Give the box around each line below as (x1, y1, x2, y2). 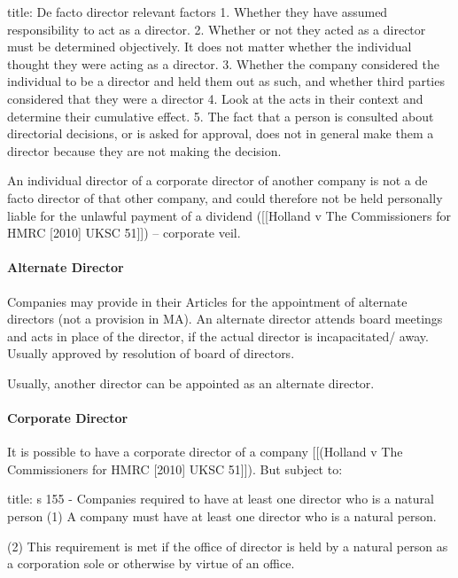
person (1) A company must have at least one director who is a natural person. (7, 507, 437, 526)
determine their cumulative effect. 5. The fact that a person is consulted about (7, 106, 434, 125)
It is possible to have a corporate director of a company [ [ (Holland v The (7, 442, 403, 461)
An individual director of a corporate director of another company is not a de (7, 171, 428, 190)
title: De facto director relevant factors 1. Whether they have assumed (7, 3, 388, 20)
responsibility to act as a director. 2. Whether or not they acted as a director (7, 20, 426, 38)
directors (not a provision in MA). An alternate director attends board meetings (7, 309, 443, 328)
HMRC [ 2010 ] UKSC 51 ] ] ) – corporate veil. (7, 223, 241, 242)
